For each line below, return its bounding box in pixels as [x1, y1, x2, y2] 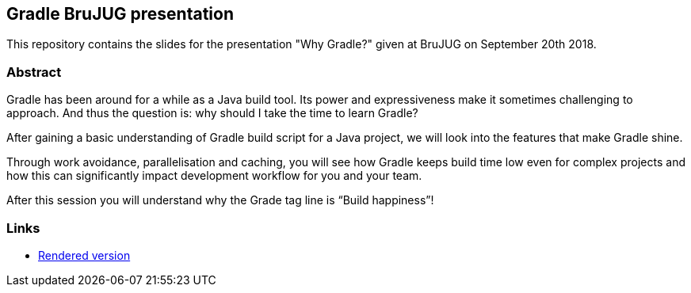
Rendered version [38, 248, 131, 262]
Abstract [6, 63, 62, 80]
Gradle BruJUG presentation [6, 4, 234, 24]
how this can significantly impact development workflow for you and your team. [6, 169, 422, 183]
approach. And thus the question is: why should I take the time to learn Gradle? [6, 106, 418, 120]
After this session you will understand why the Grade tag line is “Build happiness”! [6, 193, 434, 207]
